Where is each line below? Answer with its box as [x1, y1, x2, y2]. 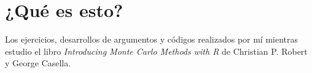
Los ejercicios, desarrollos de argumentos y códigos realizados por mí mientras [5, 33, 298, 46]
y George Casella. [5, 57, 71, 69]
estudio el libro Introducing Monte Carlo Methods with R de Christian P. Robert [5, 44, 308, 57]
